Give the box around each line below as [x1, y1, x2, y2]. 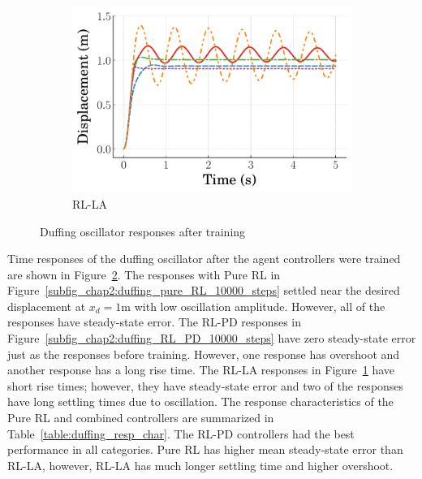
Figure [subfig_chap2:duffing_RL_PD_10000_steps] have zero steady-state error [7, 330, 416, 347]
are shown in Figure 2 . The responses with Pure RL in [7, 265, 281, 283]
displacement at [7, 297, 86, 314]
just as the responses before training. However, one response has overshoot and [7, 345, 400, 362]
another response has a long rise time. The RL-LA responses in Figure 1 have [7, 361, 395, 378]
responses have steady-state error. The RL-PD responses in [7, 313, 302, 330]
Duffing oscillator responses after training [40, 222, 246, 239]
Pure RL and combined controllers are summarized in [7, 409, 274, 426]
